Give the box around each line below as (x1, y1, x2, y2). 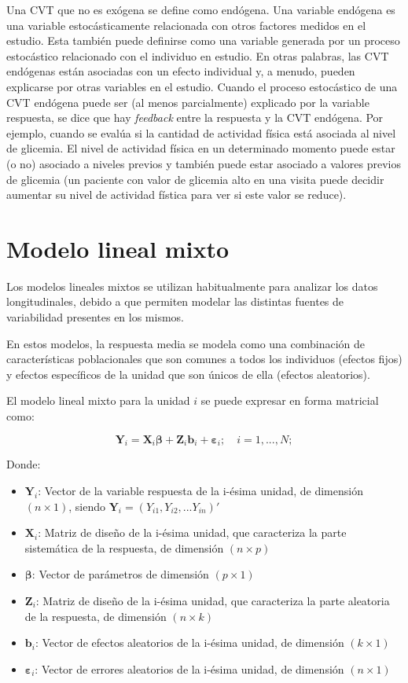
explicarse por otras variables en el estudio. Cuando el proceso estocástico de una (6, 78, 398, 94)
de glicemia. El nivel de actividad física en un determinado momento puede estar (6, 140, 395, 156)
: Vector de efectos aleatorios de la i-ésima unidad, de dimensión (35, 634, 344, 651)
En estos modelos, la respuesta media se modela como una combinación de (6, 335, 366, 351)
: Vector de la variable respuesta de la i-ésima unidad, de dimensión (38, 482, 363, 498)
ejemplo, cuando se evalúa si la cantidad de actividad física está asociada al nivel (6, 124, 396, 141)
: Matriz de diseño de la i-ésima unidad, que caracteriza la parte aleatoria (35, 592, 390, 608)
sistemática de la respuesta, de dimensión (24, 539, 224, 556)
